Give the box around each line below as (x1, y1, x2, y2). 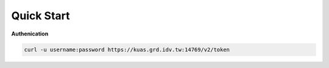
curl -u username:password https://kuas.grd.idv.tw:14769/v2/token (24, 46, 230, 53)
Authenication (11, 30, 49, 37)
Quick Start (11, 9, 70, 22)
